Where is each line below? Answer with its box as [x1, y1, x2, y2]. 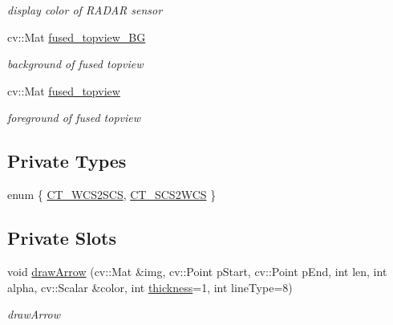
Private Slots [7, 225, 116, 250]
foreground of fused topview [7, 109, 141, 126]
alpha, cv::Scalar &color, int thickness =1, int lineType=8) [7, 278, 293, 295]
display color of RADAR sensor [7, 2, 163, 18]
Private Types [7, 148, 127, 173]
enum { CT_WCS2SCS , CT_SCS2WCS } [7, 186, 217, 203]
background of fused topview [7, 55, 144, 72]
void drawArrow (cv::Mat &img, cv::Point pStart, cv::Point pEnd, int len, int [7, 262, 387, 279]
